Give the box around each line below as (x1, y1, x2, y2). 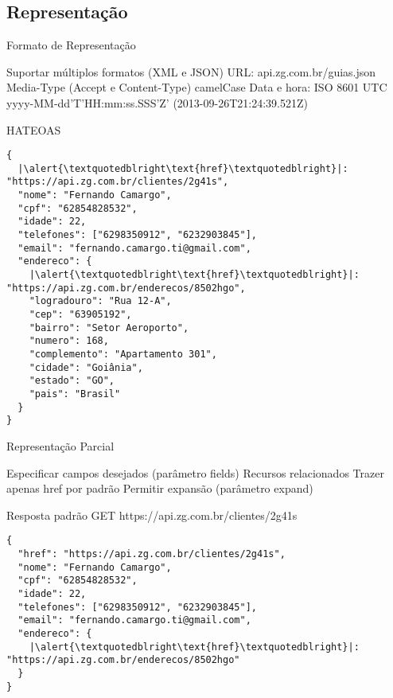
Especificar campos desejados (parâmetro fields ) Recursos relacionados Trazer (6, 464, 384, 481)
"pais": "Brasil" (29, 388, 121, 400)
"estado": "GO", (29, 375, 115, 387)
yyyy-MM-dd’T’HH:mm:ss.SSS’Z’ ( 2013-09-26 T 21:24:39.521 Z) (6, 94, 308, 111)
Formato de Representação (6, 37, 136, 53)
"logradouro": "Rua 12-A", (29, 295, 172, 307)
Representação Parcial (6, 437, 115, 454)
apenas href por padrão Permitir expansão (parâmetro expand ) (6, 480, 313, 497)
